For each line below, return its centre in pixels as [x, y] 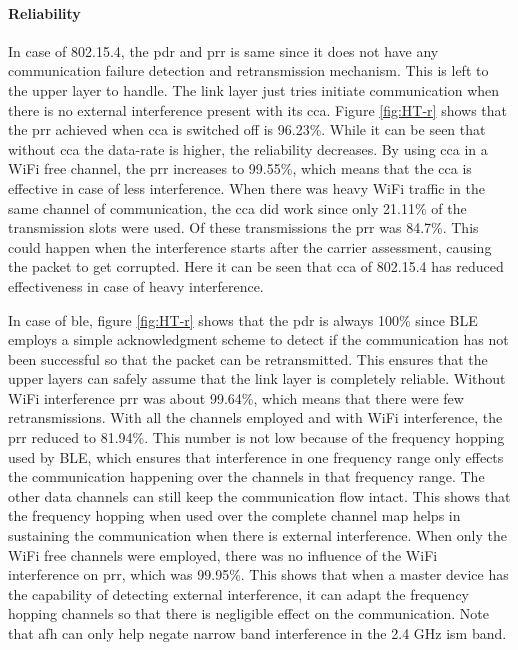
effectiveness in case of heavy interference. [136, 285]
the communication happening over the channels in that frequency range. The [246, 476]
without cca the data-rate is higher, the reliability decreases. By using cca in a [248, 148]
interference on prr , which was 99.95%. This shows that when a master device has [258, 574]
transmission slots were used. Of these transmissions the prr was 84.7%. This [243, 227]
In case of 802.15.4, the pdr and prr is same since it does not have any [223, 50]
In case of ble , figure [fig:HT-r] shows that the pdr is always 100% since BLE [243, 319]
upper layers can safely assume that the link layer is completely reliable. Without [257, 378]
